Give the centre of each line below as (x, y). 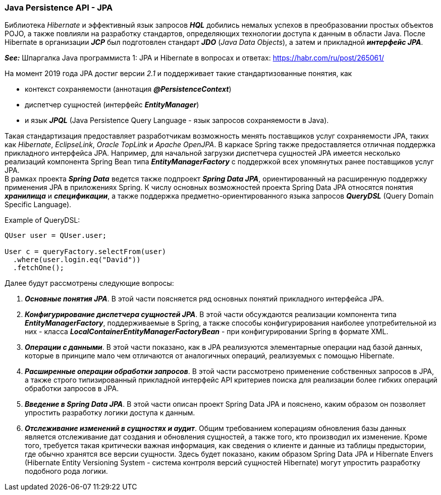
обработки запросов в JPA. (72, 389)
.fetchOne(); (39, 268)
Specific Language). (38, 205)
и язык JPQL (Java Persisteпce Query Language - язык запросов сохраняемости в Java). (177, 120)
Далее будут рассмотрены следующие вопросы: (89, 283)
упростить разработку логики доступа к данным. (110, 413)
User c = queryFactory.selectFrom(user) (86, 252)
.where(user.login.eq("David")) (77, 260)
